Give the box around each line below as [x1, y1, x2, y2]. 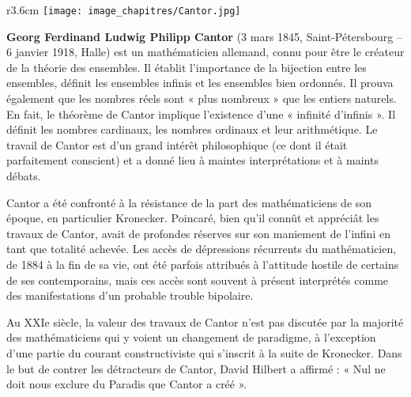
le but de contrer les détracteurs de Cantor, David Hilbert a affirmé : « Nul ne [6, 360, 386, 376]
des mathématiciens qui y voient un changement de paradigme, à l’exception [6, 329, 376, 346]
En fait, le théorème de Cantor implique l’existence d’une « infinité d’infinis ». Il [6, 105, 396, 122]
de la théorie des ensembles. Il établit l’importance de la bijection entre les [6, 59, 367, 75]
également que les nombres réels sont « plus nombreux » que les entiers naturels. [6, 90, 397, 107]
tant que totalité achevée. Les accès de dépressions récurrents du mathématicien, [6, 240, 397, 257]
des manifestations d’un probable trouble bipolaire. [6, 287, 254, 304]
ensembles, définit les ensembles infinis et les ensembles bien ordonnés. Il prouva [6, 74, 394, 91]
